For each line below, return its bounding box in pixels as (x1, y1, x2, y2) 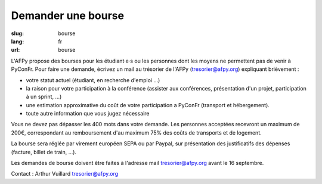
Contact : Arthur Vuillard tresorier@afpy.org (11, 170, 119, 177)
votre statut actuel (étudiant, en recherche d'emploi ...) (26, 76, 160, 83)
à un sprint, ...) (26, 93, 62, 101)
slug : (11, 30, 24, 37)
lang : (11, 38, 24, 45)
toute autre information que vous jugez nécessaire (26, 110, 150, 117)
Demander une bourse (11, 9, 125, 22)
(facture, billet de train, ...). (11, 148, 77, 155)
